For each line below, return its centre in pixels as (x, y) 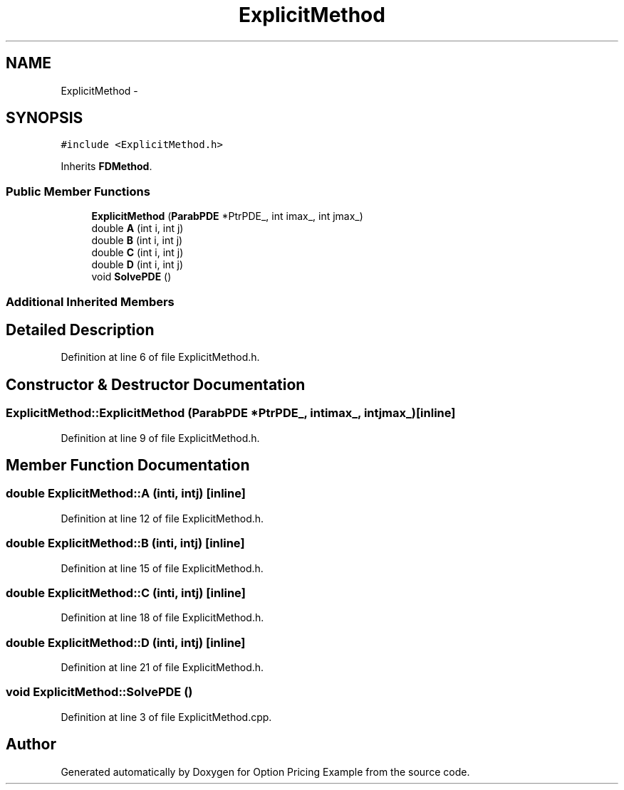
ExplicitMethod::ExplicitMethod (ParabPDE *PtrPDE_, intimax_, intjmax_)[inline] (231, 413)
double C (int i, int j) (137, 253)
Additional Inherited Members (90, 301)
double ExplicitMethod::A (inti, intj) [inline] (126, 494)
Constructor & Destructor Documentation (156, 384)
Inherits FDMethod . (106, 167)
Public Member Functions (78, 191)
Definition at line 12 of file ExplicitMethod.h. (162, 518)
